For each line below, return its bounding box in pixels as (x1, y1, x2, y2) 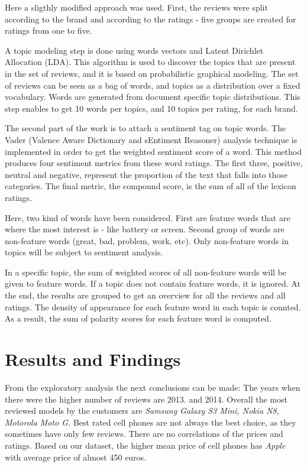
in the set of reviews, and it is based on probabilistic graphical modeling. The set (5, 67, 299, 79)
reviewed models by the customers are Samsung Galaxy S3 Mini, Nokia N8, (5, 404, 279, 417)
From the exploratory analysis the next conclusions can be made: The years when (5, 381, 300, 393)
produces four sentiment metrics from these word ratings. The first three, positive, (5, 157, 303, 169)
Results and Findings (5, 347, 181, 371)
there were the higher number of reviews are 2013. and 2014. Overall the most (5, 393, 287, 405)
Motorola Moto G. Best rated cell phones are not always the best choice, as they (5, 416, 296, 428)
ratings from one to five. (5, 24, 92, 37)
